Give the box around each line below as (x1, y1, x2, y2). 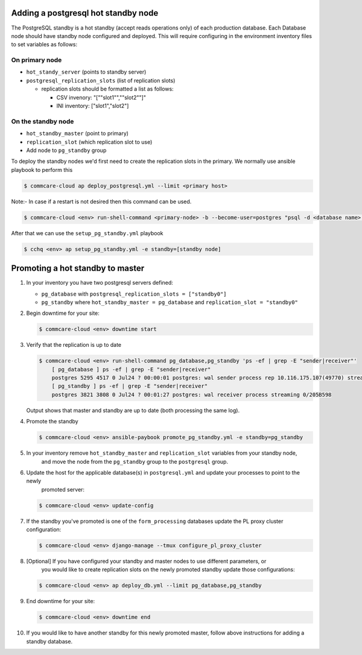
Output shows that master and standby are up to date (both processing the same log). (26, 407, 240, 414)
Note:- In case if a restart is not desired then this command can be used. (11, 198, 192, 205)
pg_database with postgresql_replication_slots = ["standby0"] (41, 290, 227, 297)
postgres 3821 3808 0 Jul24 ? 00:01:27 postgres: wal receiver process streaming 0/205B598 (51, 391, 332, 398)
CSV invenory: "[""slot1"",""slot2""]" (56, 93, 146, 101)
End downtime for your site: (26, 598, 95, 605)
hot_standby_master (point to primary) (26, 130, 129, 137)
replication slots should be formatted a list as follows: (41, 85, 174, 93)
